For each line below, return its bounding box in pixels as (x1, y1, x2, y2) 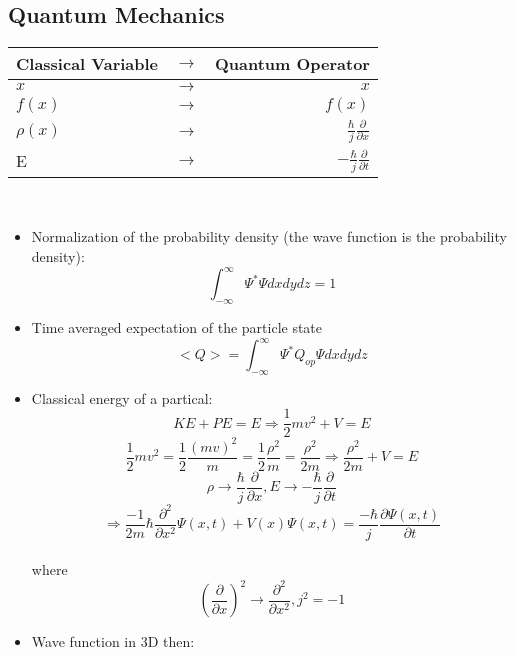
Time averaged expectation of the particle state (31, 316, 323, 337)
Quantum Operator (214, 52, 370, 76)
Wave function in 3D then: (31, 631, 195, 652)
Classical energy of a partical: (31, 387, 213, 408)
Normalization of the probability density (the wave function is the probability (31, 226, 507, 247)
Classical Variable (16, 52, 159, 76)
